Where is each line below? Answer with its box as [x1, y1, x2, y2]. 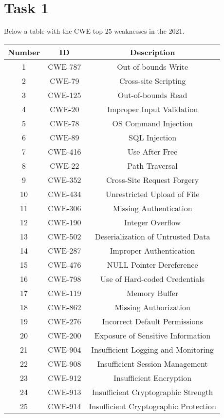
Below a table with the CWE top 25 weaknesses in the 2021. [4, 26, 185, 36]
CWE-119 [48, 287, 81, 299]
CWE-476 [48, 259, 81, 270]
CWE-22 [50, 159, 79, 171]
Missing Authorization [114, 301, 190, 313]
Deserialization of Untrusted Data [94, 230, 210, 242]
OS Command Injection [112, 117, 193, 129]
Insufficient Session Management [97, 358, 208, 369]
